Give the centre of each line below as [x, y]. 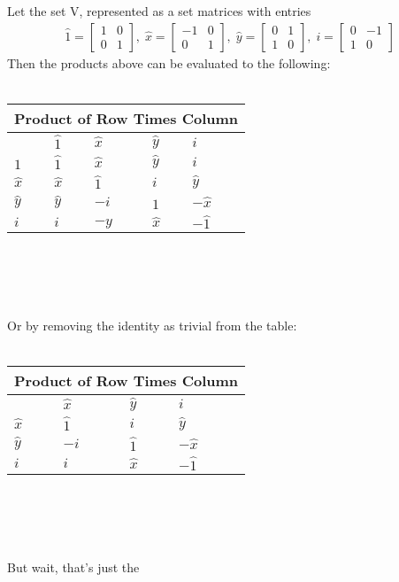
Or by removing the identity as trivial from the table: [152, 325]
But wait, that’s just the [73, 566]
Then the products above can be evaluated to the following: [169, 62]
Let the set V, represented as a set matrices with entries [159, 11]
